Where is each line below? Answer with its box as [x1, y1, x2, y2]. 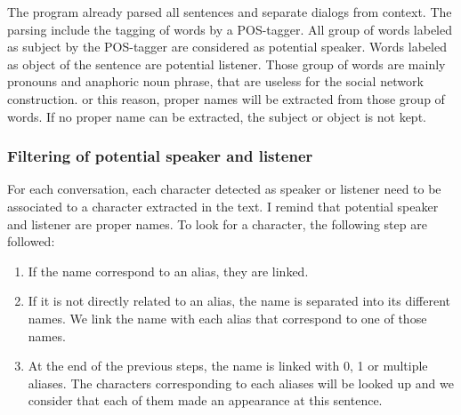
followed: [7, 232, 55, 251]
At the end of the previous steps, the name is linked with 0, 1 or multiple [28, 356, 428, 375]
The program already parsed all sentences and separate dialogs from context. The [7, 3, 452, 20]
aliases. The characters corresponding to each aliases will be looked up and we [28, 373, 454, 392]
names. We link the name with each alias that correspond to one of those [28, 308, 427, 327]
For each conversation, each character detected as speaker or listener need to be [7, 180, 441, 198]
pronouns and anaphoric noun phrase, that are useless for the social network [7, 72, 424, 91]
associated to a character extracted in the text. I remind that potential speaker [7, 196, 439, 215]
